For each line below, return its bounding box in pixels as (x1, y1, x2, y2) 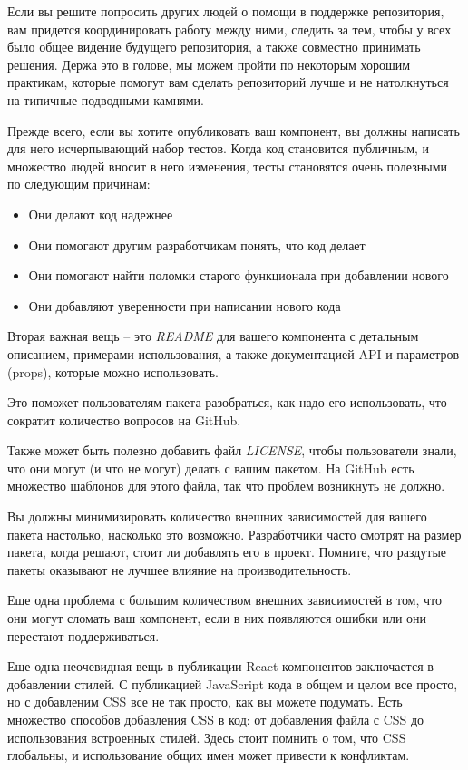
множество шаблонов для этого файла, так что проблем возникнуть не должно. (7, 476, 445, 495)
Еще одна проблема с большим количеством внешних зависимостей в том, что (7, 590, 443, 609)
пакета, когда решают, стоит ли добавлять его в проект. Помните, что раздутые (7, 542, 447, 561)
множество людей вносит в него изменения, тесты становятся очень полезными (7, 156, 447, 175)
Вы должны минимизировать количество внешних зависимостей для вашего (7, 507, 427, 526)
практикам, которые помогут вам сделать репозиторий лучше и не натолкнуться (7, 73, 449, 92)
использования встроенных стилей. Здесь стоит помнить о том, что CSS (7, 727, 406, 746)
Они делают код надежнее (28, 204, 173, 223)
